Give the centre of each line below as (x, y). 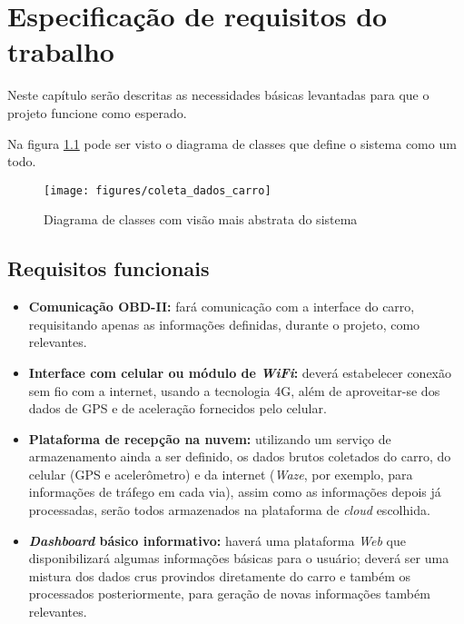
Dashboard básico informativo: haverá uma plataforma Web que (217, 540)
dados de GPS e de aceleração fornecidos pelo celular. (178, 408)
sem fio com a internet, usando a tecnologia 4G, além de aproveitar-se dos (234, 390)
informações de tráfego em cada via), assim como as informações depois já (235, 492)
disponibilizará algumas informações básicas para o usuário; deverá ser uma (239, 558)
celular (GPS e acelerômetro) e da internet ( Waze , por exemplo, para (221, 474)
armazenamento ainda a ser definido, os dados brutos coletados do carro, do (240, 456)
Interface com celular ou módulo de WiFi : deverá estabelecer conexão (240, 372)
